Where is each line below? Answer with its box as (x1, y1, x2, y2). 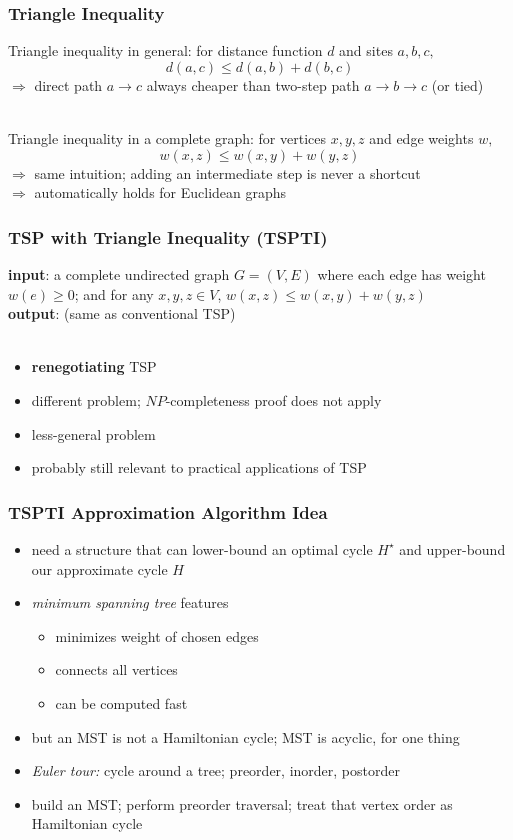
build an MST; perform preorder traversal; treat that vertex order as (31, 793, 453, 814)
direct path (34, 74, 103, 95)
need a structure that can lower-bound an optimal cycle (31, 538, 373, 559)
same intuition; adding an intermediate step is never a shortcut (34, 162, 421, 183)
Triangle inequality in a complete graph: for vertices (8, 128, 326, 148)
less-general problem (31, 423, 156, 444)
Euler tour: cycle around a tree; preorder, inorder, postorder (31, 760, 400, 781)
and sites (339, 40, 393, 61)
